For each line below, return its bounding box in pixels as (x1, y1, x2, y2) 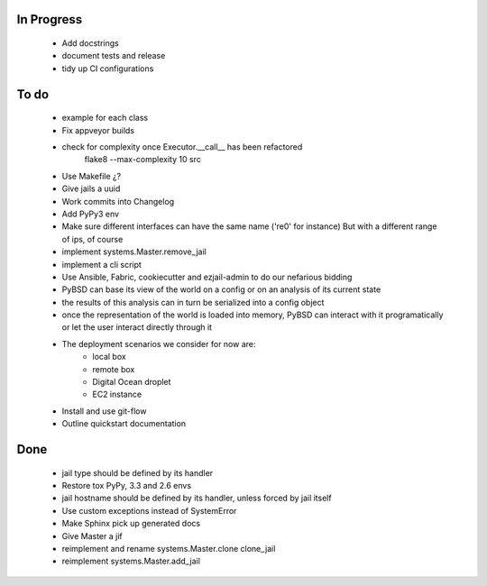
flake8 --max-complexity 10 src (84, 154, 202, 165)
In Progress (16, 12, 83, 27)
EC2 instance (92, 389, 142, 400)
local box (92, 352, 126, 362)
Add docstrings (61, 38, 119, 49)
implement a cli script (61, 259, 142, 270)
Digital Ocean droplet (92, 377, 171, 388)
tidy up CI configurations (61, 63, 154, 74)
